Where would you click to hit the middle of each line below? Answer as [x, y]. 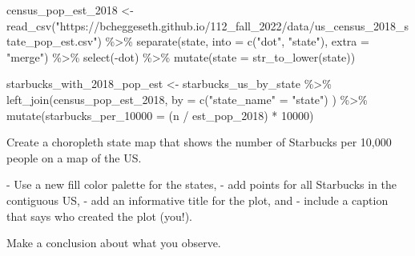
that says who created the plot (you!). [99, 216]
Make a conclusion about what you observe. [114, 243]
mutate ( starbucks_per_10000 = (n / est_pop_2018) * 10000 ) [160, 115]
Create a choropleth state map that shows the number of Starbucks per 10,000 [199, 142]
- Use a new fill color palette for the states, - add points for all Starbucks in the [202, 184]
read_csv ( [31, 25]
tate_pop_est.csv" [52, 41]
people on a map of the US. [74, 157]
